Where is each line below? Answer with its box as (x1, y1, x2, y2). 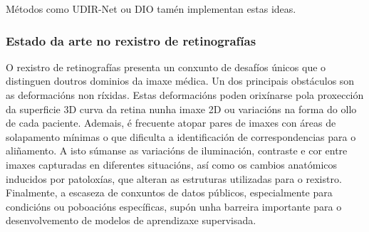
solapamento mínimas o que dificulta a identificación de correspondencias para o (6, 129, 356, 144)
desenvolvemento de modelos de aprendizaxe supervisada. (6, 213, 256, 228)
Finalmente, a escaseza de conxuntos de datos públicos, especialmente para (6, 185, 333, 200)
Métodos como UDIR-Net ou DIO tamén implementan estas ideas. (6, 1, 296, 16)
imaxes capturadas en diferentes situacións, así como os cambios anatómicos (6, 157, 338, 172)
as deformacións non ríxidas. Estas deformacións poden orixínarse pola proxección (6, 88, 364, 102)
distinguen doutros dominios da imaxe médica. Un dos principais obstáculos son (6, 73, 355, 88)
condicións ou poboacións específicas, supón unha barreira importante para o (6, 199, 342, 213)
